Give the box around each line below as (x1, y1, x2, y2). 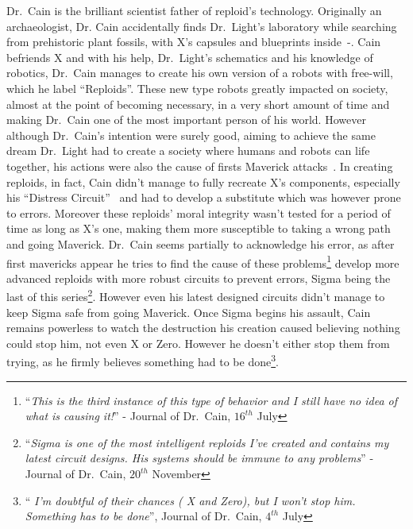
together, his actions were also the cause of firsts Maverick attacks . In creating (6, 157, 393, 174)
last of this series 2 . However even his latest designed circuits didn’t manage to (6, 286, 385, 304)
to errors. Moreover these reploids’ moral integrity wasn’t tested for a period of (6, 204, 391, 221)
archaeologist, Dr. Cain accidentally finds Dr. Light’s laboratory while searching (6, 17, 397, 34)
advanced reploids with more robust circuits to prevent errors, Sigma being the (6, 269, 391, 286)
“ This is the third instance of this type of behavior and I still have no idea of (25, 392, 398, 408)
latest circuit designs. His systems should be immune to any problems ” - (25, 450, 374, 466)
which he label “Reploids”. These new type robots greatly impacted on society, (6, 79, 388, 96)
